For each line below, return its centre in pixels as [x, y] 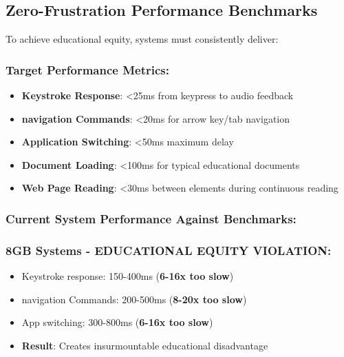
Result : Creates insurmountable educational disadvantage [145, 345]
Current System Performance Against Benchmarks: [151, 218]
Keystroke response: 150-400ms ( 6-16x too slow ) [128, 276]
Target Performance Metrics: [87, 69]
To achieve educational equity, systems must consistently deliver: [142, 39]
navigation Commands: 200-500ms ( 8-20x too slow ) [134, 299]
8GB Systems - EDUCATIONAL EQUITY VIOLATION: [169, 250]
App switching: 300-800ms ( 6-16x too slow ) [117, 322]
